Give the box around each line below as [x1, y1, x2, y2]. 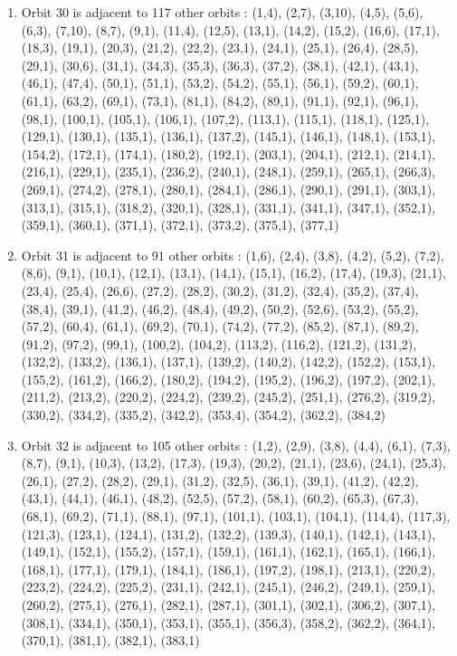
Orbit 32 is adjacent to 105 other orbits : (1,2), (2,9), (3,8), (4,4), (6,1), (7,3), [21, 435, 451, 454]
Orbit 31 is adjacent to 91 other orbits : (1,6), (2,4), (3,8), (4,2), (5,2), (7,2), [21, 245, 444, 264]
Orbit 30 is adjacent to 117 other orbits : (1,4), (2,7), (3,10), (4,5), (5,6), [21, 3, 424, 21]
